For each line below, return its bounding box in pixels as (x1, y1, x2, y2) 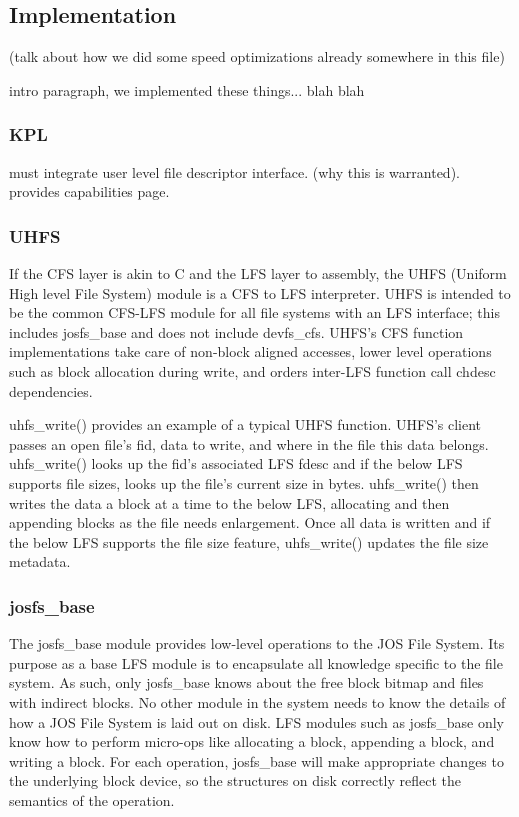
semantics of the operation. (9, 789, 175, 810)
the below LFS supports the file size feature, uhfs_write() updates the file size (9, 531, 489, 552)
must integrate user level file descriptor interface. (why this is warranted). (9, 161, 460, 182)
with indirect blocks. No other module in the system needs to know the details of (9, 691, 506, 712)
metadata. (9, 551, 71, 572)
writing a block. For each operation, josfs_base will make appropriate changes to (9, 750, 504, 771)
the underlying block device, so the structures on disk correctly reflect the (9, 770, 462, 791)
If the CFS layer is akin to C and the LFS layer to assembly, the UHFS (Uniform (9, 263, 507, 284)
